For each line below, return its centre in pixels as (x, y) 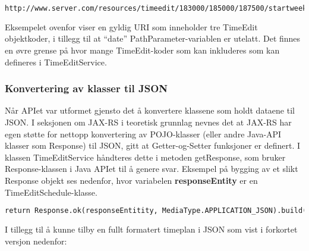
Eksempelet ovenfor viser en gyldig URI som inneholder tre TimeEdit (131, 26)
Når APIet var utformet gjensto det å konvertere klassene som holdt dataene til (150, 110)
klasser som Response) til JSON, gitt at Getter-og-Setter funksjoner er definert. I (152, 145)
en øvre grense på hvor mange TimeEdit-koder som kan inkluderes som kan (142, 50)
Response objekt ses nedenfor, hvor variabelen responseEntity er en (131, 181)
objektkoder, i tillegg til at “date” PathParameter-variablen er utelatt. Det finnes (153, 38)
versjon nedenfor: (36, 241)
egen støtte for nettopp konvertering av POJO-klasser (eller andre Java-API (143, 134)
